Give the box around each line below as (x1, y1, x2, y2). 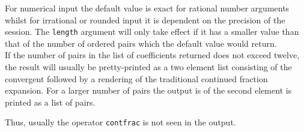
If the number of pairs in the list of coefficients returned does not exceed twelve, (5, 49, 300, 61)
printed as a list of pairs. (5, 95, 96, 108)
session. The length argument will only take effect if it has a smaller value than (5, 25, 299, 38)
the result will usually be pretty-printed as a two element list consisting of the (5, 61, 292, 73)
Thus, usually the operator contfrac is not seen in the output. (5, 116, 236, 128)
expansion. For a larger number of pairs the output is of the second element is (5, 84, 292, 97)
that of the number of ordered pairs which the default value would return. (5, 37, 277, 49)
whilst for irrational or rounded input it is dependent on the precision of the (5, 13, 285, 26)
